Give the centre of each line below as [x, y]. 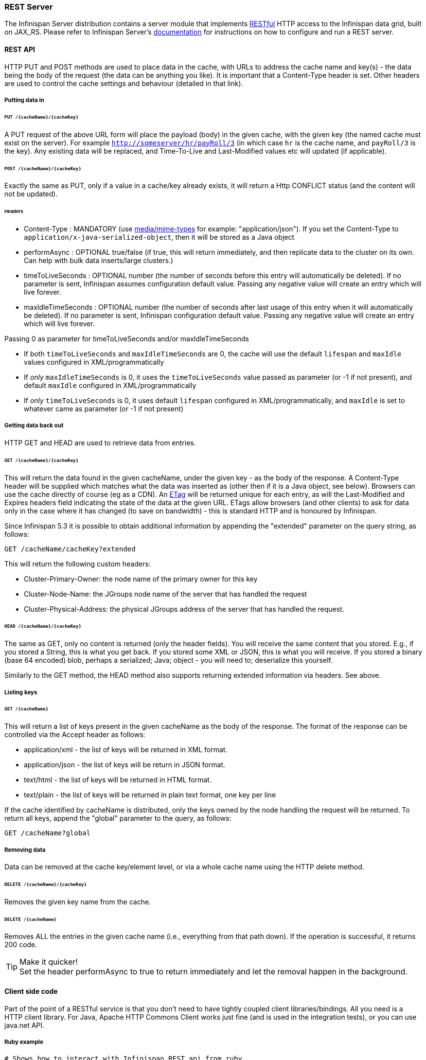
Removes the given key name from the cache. [78, 901]
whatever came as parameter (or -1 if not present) [104, 409]
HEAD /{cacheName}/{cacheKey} [43, 626]
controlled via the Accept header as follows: [75, 735]
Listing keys [21, 692]
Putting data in [24, 100]
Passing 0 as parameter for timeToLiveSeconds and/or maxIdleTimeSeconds [127, 339]
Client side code [31, 991]
